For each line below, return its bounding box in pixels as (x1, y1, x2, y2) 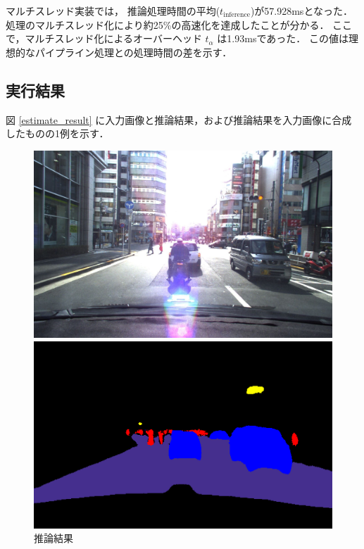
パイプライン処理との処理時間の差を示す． (34, 44, 232, 59)
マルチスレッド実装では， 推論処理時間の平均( (6, 4, 220, 18)
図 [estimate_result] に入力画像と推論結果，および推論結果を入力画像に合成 (6, 112, 352, 127)
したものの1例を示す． (6, 126, 109, 141)
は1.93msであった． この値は (217, 31, 349, 46)
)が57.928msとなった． (250, 4, 353, 18)
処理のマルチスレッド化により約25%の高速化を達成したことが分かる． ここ (6, 17, 353, 32)
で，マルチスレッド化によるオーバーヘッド (6, 31, 202, 46)
